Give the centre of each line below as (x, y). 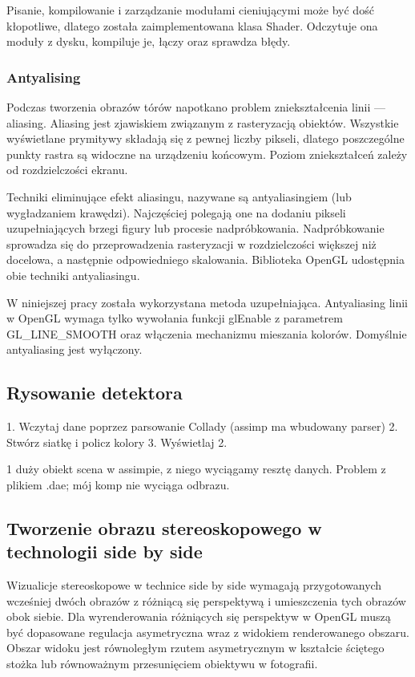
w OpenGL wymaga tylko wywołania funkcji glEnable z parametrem (175, 318)
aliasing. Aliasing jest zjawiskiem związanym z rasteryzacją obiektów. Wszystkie (203, 122)
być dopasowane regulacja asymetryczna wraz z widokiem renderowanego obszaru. (208, 632)
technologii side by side (105, 551)
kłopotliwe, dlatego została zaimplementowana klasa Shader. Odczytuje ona (192, 25)
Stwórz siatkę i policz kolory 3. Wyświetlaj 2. (117, 442)
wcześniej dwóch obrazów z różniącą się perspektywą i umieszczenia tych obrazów (206, 600)
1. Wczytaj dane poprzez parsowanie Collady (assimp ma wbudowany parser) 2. (202, 426)
